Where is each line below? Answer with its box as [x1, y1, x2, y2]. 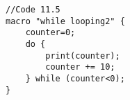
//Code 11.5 [6, 5, 60, 14]
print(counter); [45, 50, 120, 61]
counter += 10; [45, 62, 115, 72]
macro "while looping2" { [6, 16, 125, 26]
